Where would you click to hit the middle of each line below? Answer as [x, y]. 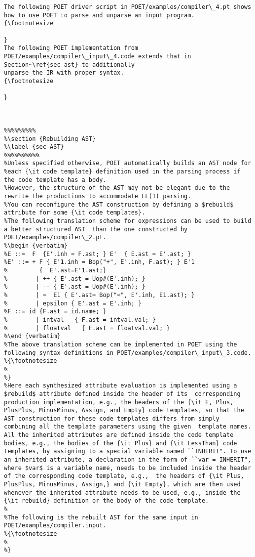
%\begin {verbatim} [36, 246]
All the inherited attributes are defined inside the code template [119, 435]
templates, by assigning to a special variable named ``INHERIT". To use [128, 451]
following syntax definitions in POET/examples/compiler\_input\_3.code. [128, 353]
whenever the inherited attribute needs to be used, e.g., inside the [122, 493]
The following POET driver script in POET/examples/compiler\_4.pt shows [128, 7]
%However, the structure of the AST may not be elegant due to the [117, 188]
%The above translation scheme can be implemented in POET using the [121, 344]
